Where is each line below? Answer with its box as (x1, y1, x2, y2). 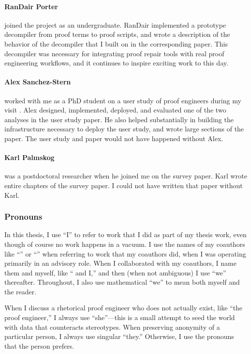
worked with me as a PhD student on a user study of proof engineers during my (4, 95, 241, 105)
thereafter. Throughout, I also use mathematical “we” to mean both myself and (4, 277, 240, 287)
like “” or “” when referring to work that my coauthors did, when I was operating (4, 248, 246, 258)
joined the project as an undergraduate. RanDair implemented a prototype (4, 19, 226, 30)
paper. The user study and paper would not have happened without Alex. (4, 133, 223, 143)
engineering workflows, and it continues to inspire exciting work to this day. (4, 58, 228, 68)
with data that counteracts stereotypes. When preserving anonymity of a (4, 322, 220, 332)
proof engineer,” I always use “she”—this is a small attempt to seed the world (4, 312, 235, 322)
